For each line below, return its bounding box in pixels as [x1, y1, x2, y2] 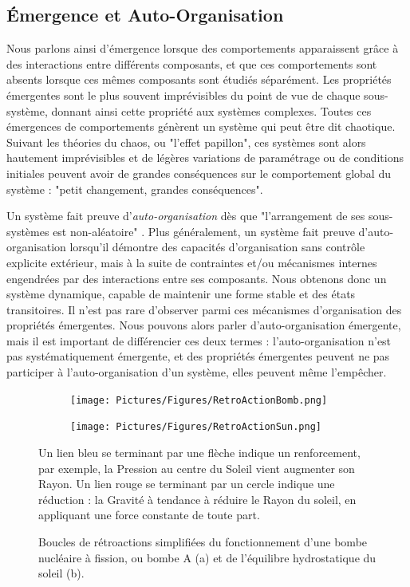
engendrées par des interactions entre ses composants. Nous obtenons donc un [6, 270, 387, 286]
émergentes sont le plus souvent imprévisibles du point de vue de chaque [6, 86, 361, 103]
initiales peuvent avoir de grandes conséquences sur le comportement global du [6, 164, 391, 181]
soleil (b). [38, 565, 85, 581]
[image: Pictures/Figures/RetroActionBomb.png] [70, 394, 328, 406]
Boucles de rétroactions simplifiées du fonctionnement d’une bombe [38, 533, 368, 550]
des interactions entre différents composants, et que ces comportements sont [6, 55, 377, 72]
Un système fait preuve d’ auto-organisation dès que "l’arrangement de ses [6, 207, 365, 224]
